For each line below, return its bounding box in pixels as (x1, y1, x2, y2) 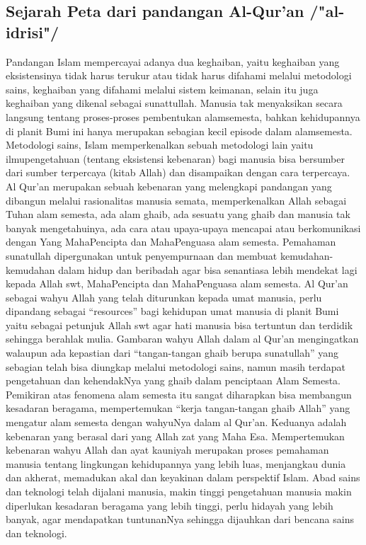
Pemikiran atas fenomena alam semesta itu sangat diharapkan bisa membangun (6, 386, 352, 401)
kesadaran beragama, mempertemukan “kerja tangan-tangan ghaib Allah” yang (6, 401, 350, 415)
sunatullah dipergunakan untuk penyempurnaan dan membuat (6, 248, 278, 263)
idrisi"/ (6, 21, 59, 42)
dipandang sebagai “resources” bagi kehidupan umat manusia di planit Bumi (6, 304, 339, 319)
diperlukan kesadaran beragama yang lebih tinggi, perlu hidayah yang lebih (6, 498, 333, 512)
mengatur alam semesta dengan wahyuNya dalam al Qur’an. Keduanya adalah (6, 415, 347, 430)
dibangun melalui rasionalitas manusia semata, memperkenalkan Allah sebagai (6, 193, 347, 207)
